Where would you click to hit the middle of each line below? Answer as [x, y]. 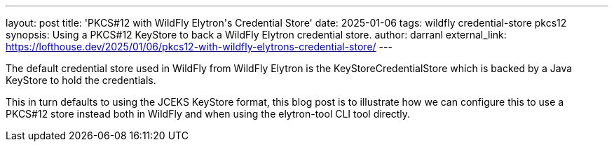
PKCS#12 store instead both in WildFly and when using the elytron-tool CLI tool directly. [208, 114]
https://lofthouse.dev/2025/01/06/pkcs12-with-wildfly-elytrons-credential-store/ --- [199, 47]
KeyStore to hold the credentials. [81, 80]
